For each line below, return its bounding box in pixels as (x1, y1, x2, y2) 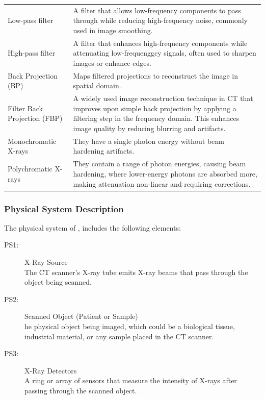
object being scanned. (24, 277, 92, 287)
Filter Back (8, 103, 43, 113)
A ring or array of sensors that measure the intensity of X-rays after (24, 375, 237, 386)
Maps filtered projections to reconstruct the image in (73, 70, 238, 81)
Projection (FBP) (8, 113, 63, 123)
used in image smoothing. (73, 24, 153, 35)
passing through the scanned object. (24, 385, 137, 395)
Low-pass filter (8, 15, 54, 26)
